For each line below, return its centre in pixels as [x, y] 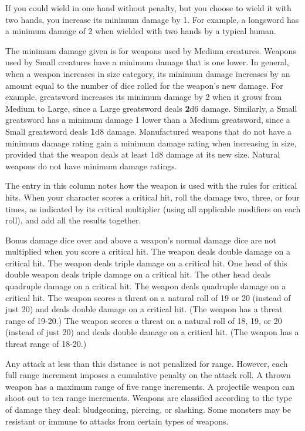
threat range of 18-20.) [46, 344]
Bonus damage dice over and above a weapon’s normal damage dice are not [141, 240]
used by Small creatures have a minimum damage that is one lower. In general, [147, 62]
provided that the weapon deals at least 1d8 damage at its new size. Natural [143, 154]
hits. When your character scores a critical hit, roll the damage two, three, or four [152, 197]
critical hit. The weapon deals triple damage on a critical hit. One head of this [146, 263]
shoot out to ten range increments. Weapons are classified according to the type [149, 398]
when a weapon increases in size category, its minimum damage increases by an [148, 73]
